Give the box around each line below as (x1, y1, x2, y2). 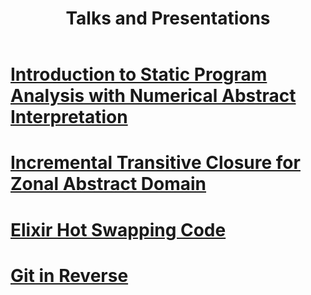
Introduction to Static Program (10, 63, 268, 86)
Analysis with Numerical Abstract (10, 85, 297, 107)
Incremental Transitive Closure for (10, 152, 301, 174)
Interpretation (10, 106, 128, 129)
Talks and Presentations (65, 7, 271, 30)
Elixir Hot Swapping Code (10, 218, 227, 241)
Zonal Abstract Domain (10, 173, 207, 196)
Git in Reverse (10, 264, 129, 287)
